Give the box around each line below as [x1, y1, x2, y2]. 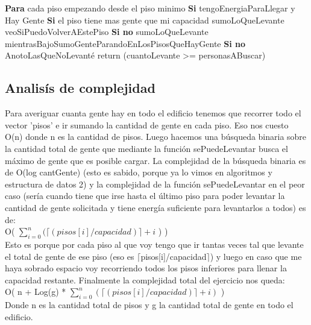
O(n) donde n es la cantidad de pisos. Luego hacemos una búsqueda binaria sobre [5, 130, 307, 143]
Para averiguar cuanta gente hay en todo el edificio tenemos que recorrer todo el [5, 107, 301, 119]
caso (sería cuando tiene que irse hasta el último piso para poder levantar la [5, 189, 285, 202]
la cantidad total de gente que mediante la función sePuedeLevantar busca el [5, 142, 288, 154]
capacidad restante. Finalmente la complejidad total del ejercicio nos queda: [5, 273, 285, 286]
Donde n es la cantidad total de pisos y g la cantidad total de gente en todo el [5, 298, 294, 311]
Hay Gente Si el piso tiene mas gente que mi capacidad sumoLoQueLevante [5, 13, 284, 26]
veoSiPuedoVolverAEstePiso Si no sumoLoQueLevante [5, 25, 209, 38]
